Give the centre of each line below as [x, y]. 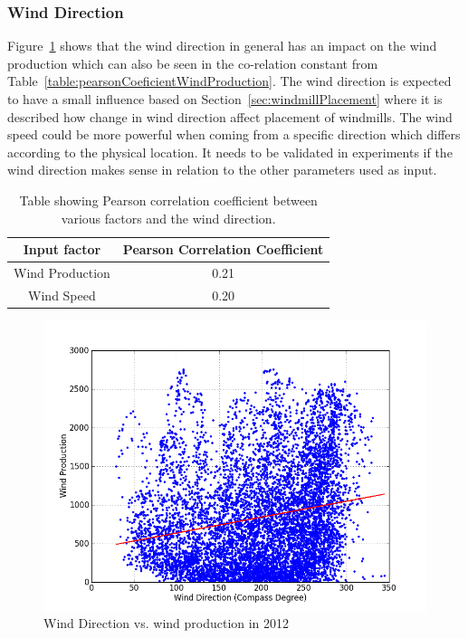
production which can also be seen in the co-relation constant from [193, 63]
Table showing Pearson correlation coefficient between [168, 200]
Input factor [62, 249]
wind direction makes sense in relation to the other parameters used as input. [222, 170]
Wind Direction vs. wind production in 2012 [167, 623]
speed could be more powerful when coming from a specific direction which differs [234, 134]
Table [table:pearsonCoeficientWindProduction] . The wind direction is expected [229, 81]
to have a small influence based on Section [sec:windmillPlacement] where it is [225, 99]
